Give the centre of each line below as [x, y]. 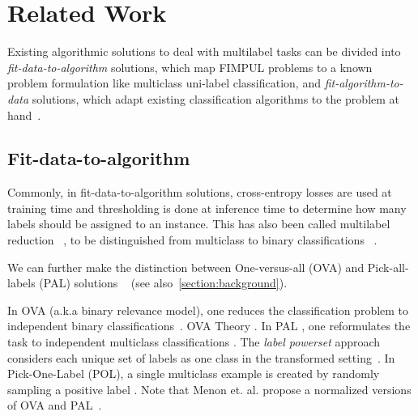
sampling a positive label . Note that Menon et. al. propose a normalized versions [209, 389]
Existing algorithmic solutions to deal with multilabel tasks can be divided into [204, 51]
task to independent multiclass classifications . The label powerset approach [194, 342]
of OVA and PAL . [55, 405]
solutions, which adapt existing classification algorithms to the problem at [216, 98]
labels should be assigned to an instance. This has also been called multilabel [199, 224]
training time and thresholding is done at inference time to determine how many [207, 208]
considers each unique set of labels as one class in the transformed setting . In [201, 357]
